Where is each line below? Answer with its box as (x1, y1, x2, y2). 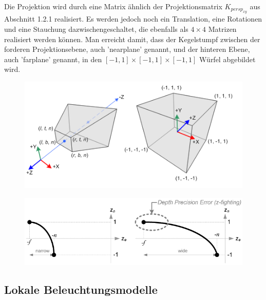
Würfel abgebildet (199, 53, 256, 64)
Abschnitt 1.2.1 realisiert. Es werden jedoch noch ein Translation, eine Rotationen (4, 13, 262, 24)
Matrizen (208, 24, 237, 34)
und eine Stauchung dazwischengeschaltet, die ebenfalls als (4, 24, 188, 34)
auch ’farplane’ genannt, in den (4, 53, 102, 64)
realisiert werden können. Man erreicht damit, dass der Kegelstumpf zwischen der (4, 33, 260, 44)
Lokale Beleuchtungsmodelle (4, 282, 158, 297)
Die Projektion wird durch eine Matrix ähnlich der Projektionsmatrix (4, 1, 222, 11)
